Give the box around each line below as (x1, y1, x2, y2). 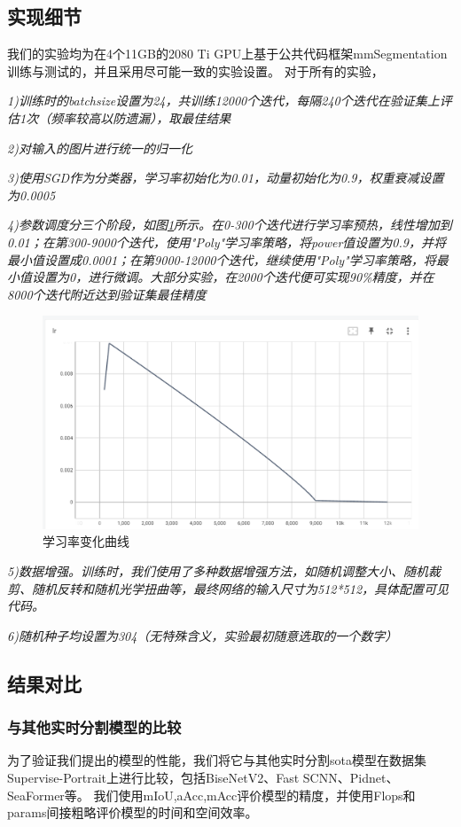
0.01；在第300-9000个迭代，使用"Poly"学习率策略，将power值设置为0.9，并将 (7, 232, 446, 251)
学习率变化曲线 (43, 532, 129, 550)
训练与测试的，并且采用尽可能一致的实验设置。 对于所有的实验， (7, 61, 384, 80)
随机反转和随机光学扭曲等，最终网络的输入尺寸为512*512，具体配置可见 (31, 579, 449, 597)
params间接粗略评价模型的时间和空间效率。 (7, 803, 258, 822)
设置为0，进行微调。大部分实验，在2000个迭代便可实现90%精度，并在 (31, 268, 434, 286)
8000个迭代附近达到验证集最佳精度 (7, 285, 207, 303)
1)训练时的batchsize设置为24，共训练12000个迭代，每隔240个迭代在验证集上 (7, 91, 440, 110)
